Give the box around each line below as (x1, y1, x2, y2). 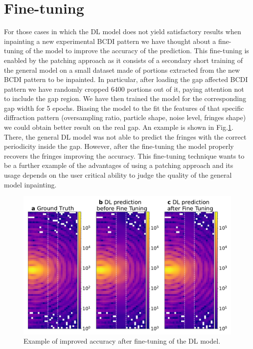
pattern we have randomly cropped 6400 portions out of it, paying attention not (4, 83, 244, 94)
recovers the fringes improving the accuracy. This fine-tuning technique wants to (4, 150, 245, 161)
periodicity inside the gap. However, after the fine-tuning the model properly (4, 141, 234, 151)
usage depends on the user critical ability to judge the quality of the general (4, 170, 232, 180)
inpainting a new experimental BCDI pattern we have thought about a (4, 36, 216, 46)
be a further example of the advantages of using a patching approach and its (4, 160, 233, 170)
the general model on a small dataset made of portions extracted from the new (4, 64, 240, 75)
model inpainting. (4, 179, 57, 189)
